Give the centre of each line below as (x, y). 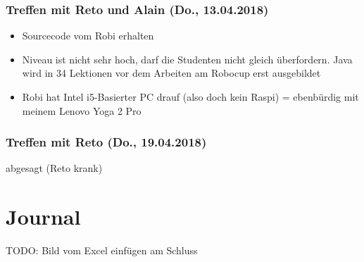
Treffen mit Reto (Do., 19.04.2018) (106, 142)
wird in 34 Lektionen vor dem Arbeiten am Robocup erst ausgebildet (171, 73)
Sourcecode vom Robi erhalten (88, 36)
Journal (43, 217)
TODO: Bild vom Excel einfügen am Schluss (102, 250)
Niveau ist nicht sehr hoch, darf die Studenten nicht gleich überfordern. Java (187, 59)
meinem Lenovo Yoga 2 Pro (82, 110)
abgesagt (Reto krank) (54, 168)
